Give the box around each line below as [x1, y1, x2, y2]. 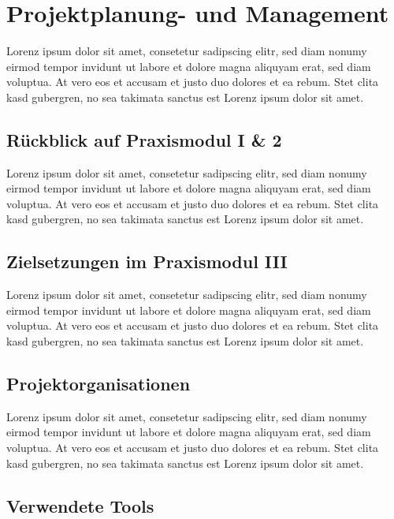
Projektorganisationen [6, 372, 191, 396]
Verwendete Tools [6, 493, 154, 517]
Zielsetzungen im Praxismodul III [6, 249, 288, 274]
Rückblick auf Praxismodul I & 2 [6, 127, 282, 151]
